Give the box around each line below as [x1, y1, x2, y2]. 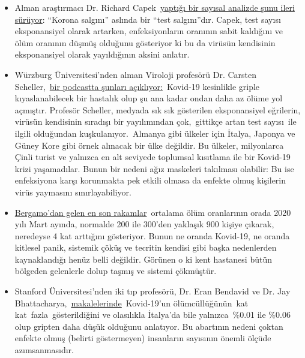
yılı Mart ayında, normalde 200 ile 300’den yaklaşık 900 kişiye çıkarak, [14, 218, 274, 230]
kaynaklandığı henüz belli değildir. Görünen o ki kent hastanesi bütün [14, 252, 272, 265]
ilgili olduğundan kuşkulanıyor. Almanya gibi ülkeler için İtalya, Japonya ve [14, 127, 295, 139]
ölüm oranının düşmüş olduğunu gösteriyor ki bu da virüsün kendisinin [14, 36, 276, 49]
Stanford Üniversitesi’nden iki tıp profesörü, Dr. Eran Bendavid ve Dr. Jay [14, 285, 291, 297]
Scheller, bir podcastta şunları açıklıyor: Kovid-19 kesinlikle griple [14, 80, 260, 92]
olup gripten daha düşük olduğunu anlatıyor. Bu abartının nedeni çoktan [14, 320, 283, 332]
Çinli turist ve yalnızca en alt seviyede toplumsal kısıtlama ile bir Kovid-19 [14, 151, 291, 163]
